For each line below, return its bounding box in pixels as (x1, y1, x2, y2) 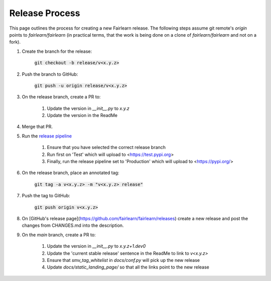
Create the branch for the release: (22, 48, 92, 54)
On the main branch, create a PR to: (22, 231, 96, 238)
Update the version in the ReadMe (47, 112, 118, 118)
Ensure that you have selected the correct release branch (47, 145, 166, 151)
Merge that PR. (22, 123, 53, 130)
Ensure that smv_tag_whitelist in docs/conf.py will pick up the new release (47, 257, 200, 263)
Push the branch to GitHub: (22, 71, 78, 77)
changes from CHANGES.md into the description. (22, 222, 124, 228)
